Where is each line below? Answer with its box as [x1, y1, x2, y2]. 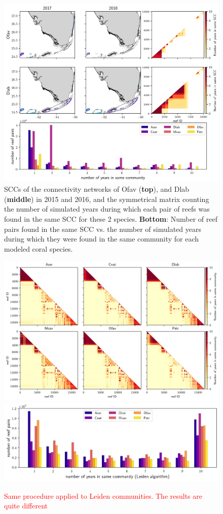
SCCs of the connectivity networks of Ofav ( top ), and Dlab [4, 184, 190, 194]
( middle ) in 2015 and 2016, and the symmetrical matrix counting [4, 193, 209, 204]
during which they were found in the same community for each [4, 233, 199, 244]
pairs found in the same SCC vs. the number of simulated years [4, 223, 201, 234]
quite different [4, 500, 48, 511]
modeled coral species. [4, 243, 73, 254]
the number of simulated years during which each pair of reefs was [4, 203, 210, 214]
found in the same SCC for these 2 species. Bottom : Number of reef [4, 214, 217, 224]
